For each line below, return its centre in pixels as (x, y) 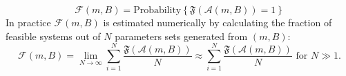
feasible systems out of (53, 36)
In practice (28, 22)
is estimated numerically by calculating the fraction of (218, 22)
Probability (157, 10)
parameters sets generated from (181, 36)
